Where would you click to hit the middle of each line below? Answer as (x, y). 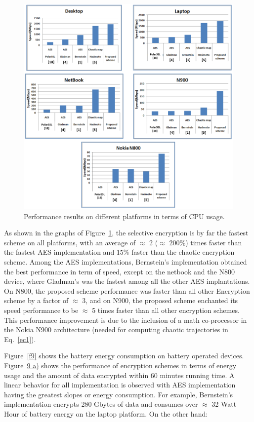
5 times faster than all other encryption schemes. (166, 310)
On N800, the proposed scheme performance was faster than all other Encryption (127, 290)
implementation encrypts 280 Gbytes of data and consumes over (101, 404)
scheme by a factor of (36, 300)
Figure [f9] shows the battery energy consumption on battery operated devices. (124, 356)
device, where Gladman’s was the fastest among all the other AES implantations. (127, 281)
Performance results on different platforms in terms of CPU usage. (124, 216)
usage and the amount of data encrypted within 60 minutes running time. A (119, 375)
